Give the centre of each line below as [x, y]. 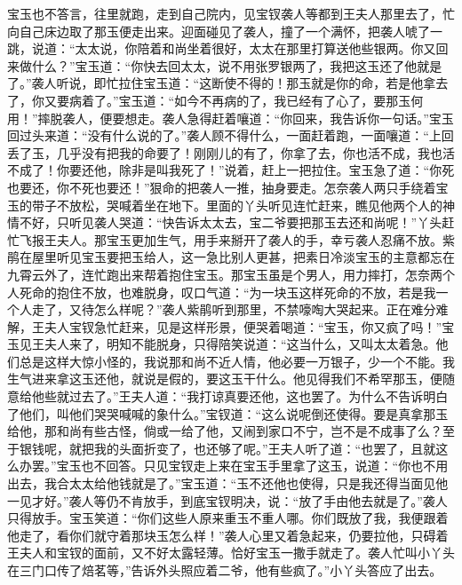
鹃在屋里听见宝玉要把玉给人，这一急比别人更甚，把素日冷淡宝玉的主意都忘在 [231, 257]
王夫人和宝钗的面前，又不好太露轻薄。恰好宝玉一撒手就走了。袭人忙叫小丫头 [231, 553]
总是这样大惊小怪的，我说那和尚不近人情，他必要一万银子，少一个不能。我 [237, 361]
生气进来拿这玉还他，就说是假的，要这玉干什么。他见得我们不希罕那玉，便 [225, 379]
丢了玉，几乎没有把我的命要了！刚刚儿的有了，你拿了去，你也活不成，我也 [225, 152]
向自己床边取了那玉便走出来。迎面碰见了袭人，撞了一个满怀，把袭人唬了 [219, 31]
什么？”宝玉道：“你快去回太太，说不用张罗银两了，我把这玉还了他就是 [237, 65]
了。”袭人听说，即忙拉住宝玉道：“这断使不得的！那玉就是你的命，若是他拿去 [228, 83]
